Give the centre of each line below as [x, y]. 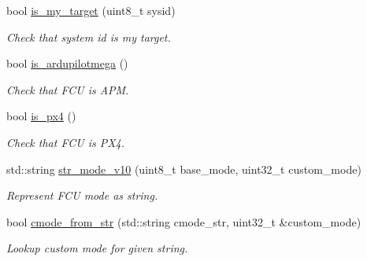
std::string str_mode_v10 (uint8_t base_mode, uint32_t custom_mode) [184, 169]
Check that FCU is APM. [68, 89]
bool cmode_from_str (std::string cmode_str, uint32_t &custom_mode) [184, 221]
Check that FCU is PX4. [66, 142]
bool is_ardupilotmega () [67, 63]
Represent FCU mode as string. [82, 195]
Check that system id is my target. [89, 37]
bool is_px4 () [41, 116]
